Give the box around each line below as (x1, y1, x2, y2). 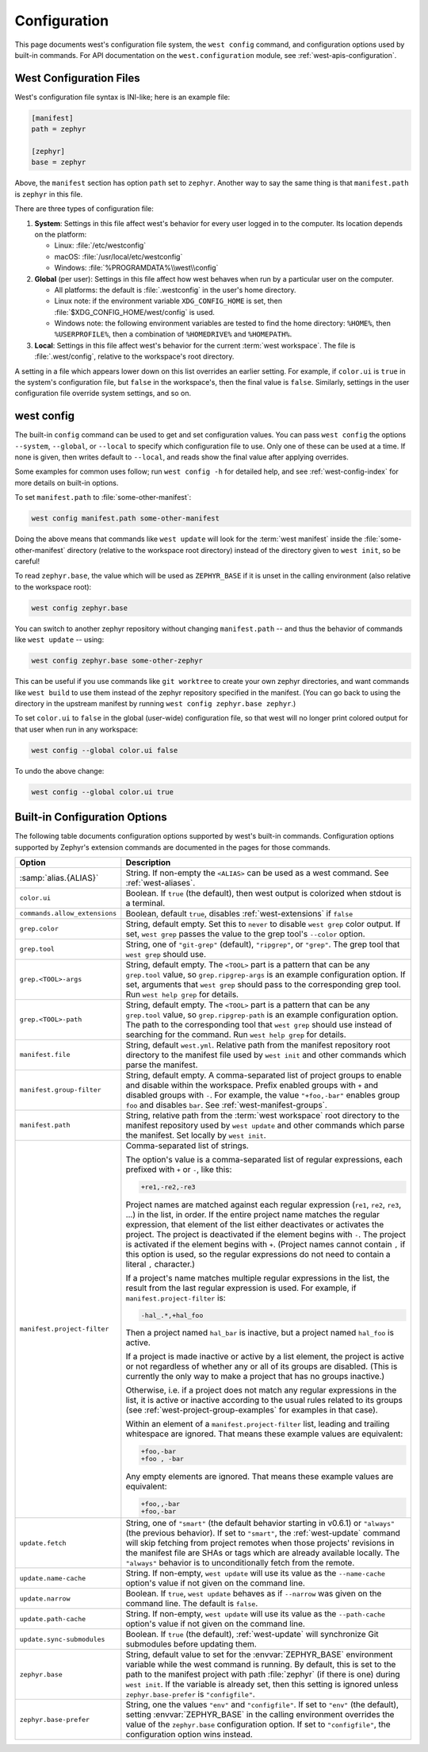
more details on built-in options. (14, 478, 119, 487)
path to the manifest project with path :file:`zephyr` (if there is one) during (125, 1669, 400, 1680)
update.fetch (19, 1539, 67, 1547)
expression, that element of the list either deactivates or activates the (125, 1219, 384, 1230)
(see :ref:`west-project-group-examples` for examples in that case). (125, 1404, 378, 1416)
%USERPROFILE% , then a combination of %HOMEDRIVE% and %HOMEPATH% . (54, 329, 292, 339)
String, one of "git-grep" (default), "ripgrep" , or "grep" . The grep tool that (125, 939, 400, 950)
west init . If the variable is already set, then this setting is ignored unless (125, 1679, 399, 1690)
